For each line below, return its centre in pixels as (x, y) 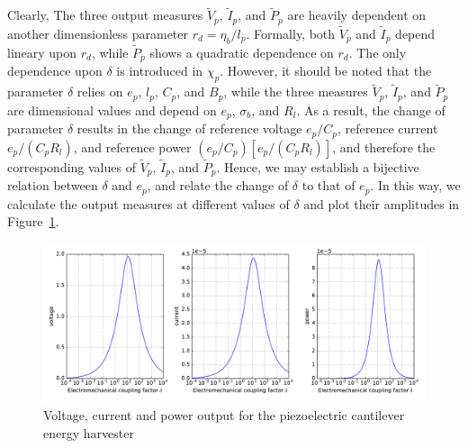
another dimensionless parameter (98, 33)
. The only (378, 52)
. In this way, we (415, 185)
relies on (100, 91)
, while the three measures (296, 91)
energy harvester (89, 432)
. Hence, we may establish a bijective (318, 166)
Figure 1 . (33, 221)
